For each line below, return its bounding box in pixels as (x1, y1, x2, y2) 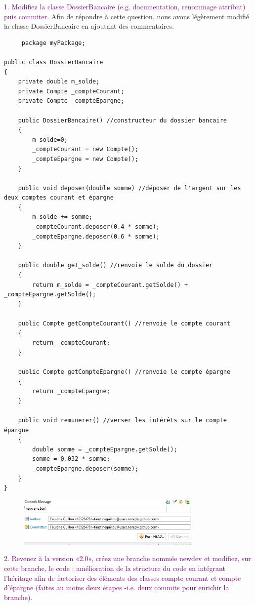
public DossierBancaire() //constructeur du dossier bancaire (18, 117, 227, 124)
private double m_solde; (18, 78, 100, 85)
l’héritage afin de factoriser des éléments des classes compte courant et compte (4, 572, 241, 583)
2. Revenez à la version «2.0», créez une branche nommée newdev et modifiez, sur (4, 553, 251, 564)
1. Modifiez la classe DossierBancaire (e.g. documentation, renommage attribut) (4, 1, 246, 11)
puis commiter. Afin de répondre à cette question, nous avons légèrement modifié (4, 11, 249, 21)
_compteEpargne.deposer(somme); (32, 465, 139, 472)
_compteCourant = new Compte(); (32, 146, 139, 153)
